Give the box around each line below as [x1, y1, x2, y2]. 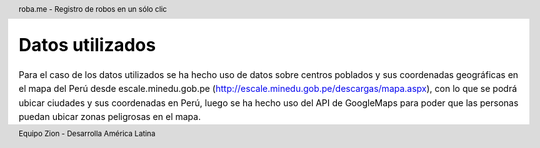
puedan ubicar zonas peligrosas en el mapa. [18, 111, 202, 123]
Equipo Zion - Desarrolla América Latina [18, 129, 156, 139]
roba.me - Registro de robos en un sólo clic [18, 4, 167, 14]
